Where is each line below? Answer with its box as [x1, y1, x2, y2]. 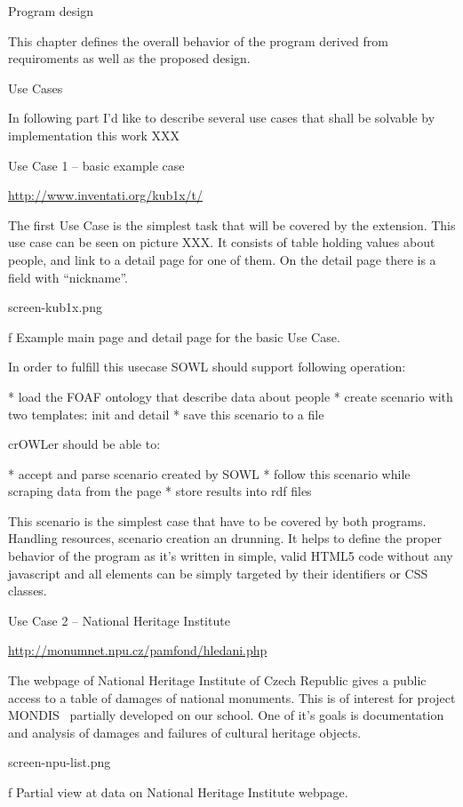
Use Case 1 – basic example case [8, 156, 185, 174]
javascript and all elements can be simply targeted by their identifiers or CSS [8, 563, 428, 582]
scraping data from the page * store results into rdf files [8, 482, 312, 500]
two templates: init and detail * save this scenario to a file [8, 404, 324, 423]
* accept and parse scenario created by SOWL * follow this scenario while [8, 464, 411, 483]
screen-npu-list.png [8, 753, 111, 771]
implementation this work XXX [8, 125, 180, 144]
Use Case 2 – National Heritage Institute [8, 611, 230, 629]
